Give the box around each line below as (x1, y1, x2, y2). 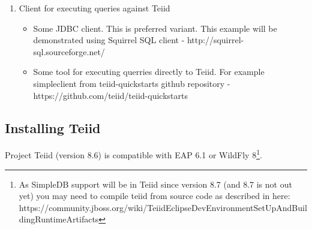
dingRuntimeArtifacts (19, 213, 99, 225)
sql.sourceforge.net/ (33, 45, 105, 58)
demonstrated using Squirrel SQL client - (33, 34, 185, 46)
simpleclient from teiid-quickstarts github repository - (33, 77, 230, 89)
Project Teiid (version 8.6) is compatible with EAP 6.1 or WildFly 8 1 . (5, 147, 262, 161)
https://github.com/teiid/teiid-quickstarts (33, 89, 188, 101)
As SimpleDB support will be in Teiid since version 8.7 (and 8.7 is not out (19, 177, 292, 190)
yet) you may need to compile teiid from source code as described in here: (19, 189, 290, 202)
